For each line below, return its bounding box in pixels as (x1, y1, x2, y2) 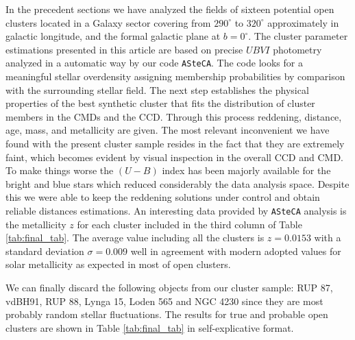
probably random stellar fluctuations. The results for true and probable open (5, 307, 328, 321)
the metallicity (5, 217, 66, 231)
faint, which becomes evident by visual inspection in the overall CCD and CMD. (5, 149, 343, 164)
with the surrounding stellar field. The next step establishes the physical (5, 82, 309, 97)
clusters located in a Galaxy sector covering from (5, 15, 211, 29)
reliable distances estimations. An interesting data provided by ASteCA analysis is (5, 203, 347, 217)
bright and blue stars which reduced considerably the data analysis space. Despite (5, 176, 350, 191)
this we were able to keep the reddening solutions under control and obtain (5, 190, 320, 204)
